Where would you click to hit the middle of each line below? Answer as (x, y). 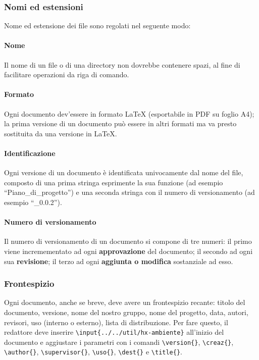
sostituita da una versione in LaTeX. (61, 133)
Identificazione (30, 153)
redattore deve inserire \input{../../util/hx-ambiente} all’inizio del (114, 332)
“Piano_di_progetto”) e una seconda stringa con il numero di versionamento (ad (129, 192)
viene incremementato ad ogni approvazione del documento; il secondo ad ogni (128, 251)
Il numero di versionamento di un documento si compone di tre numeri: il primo (128, 241)
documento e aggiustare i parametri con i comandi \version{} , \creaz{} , (119, 342)
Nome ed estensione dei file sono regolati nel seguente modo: (97, 25)
